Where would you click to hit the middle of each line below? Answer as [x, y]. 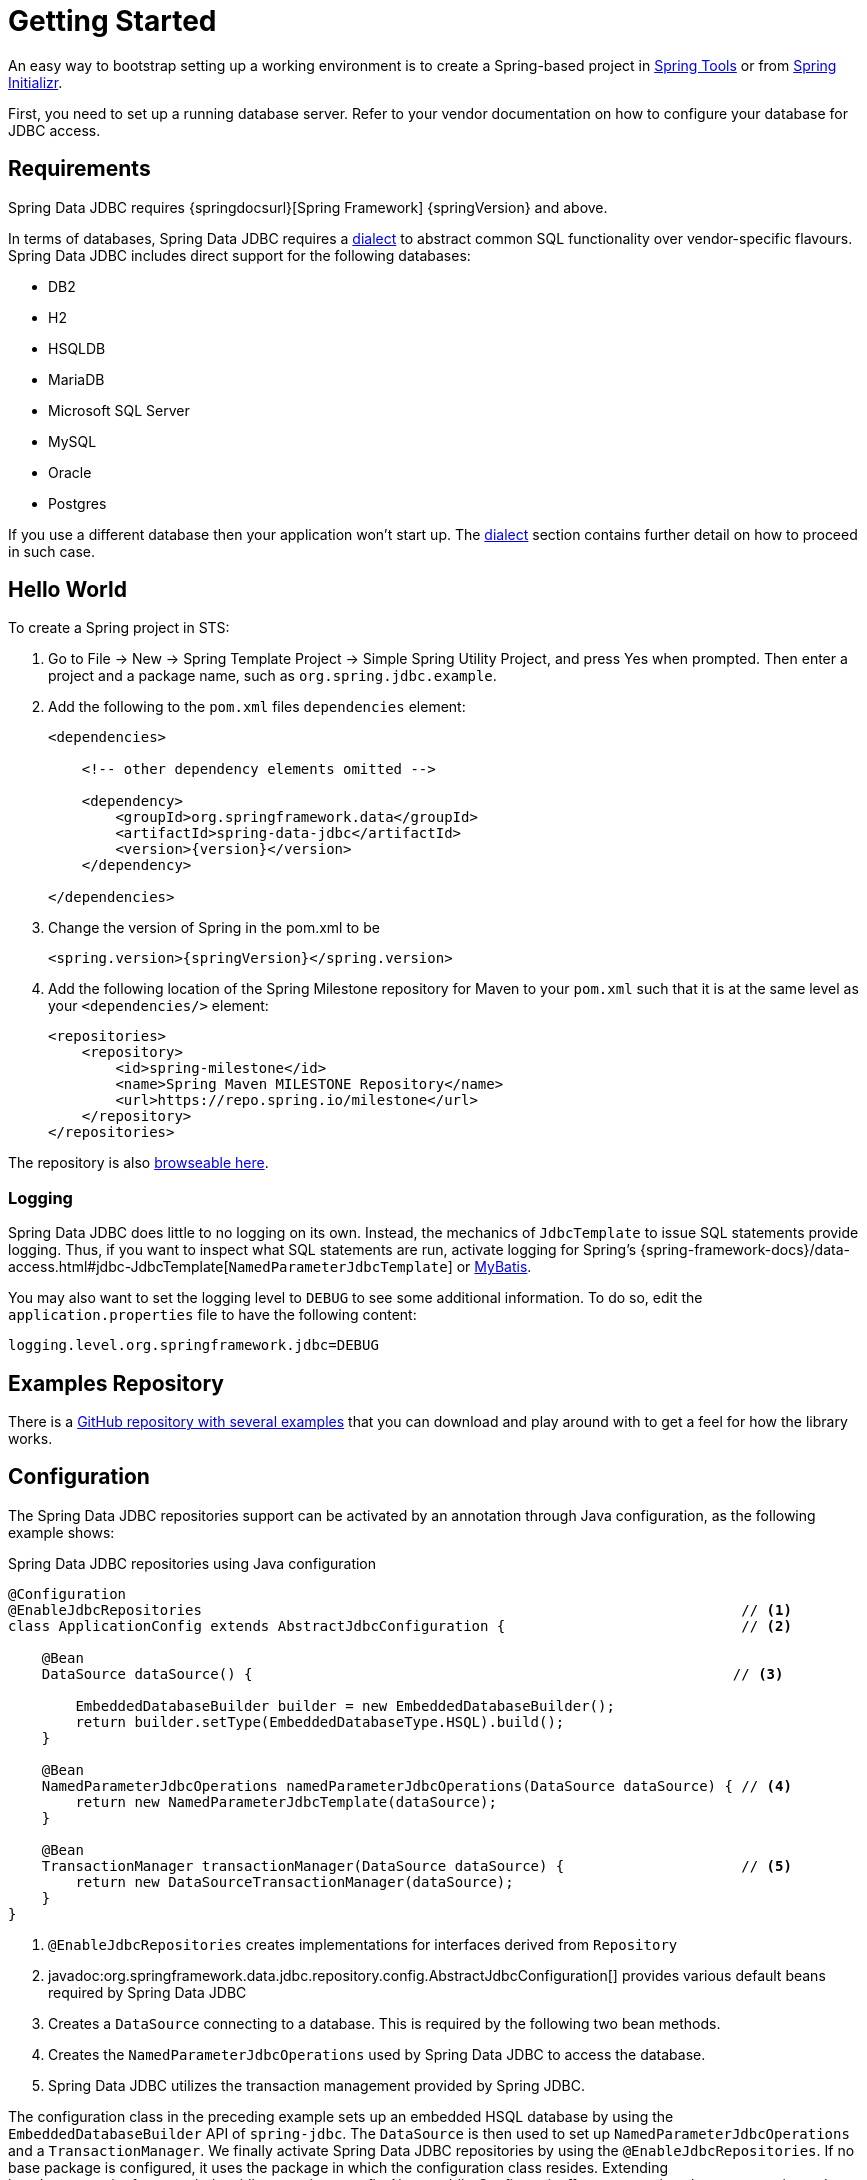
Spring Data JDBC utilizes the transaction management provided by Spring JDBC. [317, 2085]
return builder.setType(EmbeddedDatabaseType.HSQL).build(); [320, 1721]
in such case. [52, 551]
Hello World [67, 590]
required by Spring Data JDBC [147, 1992]
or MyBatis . [494, 1267]
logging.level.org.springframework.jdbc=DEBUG [193, 1345]
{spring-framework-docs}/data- [745, 1250]
